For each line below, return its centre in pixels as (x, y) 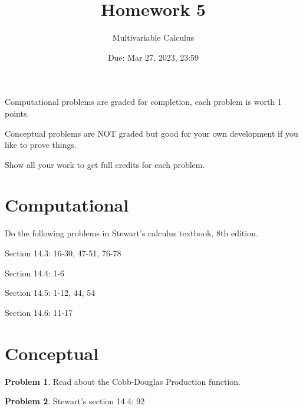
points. (17, 113)
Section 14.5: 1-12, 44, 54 (50, 293)
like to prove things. (41, 145)
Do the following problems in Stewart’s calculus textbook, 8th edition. (131, 233)
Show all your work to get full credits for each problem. (105, 164)
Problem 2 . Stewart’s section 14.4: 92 (75, 401)
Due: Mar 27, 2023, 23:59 (153, 57)
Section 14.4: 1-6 (35, 273)
